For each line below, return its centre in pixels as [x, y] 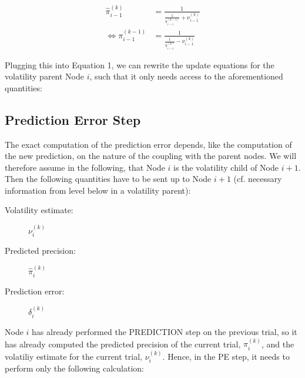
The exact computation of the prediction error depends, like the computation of [148, 144]
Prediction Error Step [73, 119]
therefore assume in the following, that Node [85, 167]
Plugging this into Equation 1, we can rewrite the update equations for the [140, 64]
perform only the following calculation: [74, 368]
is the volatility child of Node [226, 167]
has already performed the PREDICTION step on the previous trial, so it [165, 331]
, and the [278, 344]
